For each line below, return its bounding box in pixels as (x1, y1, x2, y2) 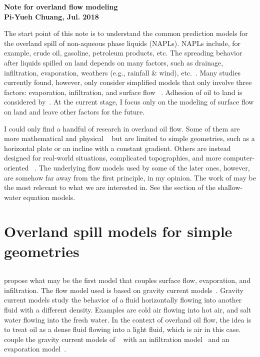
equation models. (23, 191, 75, 202)
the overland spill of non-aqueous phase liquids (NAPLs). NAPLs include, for (4, 37, 241, 48)
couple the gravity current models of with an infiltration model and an (4, 333, 229, 344)
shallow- (217, 182, 243, 192)
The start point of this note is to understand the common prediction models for (4, 28, 248, 38)
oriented (4, 162, 29, 172)
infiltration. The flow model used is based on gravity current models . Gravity (4, 284, 243, 295)
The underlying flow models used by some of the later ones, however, (38, 162, 250, 172)
